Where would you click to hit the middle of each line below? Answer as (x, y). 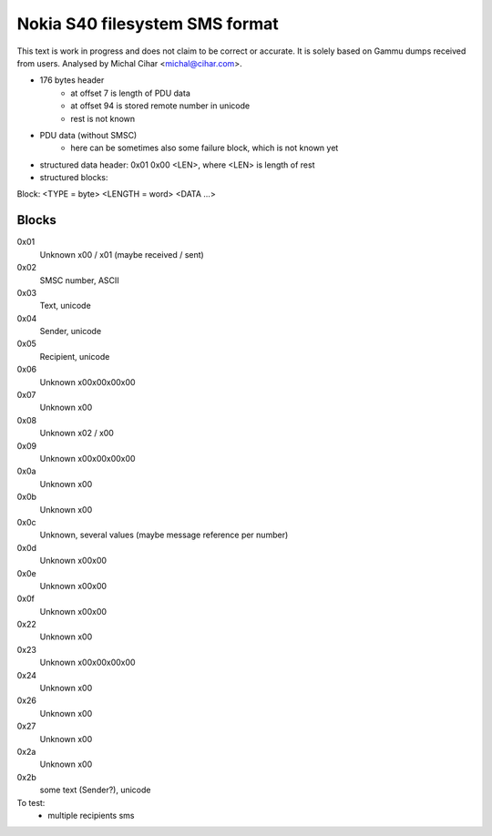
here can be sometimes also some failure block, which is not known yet (205, 148)
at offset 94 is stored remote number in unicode (160, 106)
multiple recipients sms (91, 815)
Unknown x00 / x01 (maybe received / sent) (122, 254)
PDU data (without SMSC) (88, 135)
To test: (31, 802)
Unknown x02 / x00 (77, 433)
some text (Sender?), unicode (95, 790)
